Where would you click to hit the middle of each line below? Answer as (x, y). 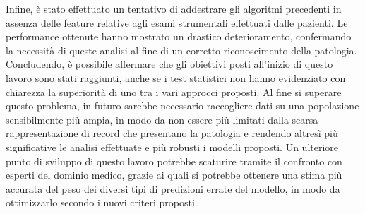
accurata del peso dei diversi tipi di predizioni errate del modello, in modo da (173, 188)
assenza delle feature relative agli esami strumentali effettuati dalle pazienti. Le (177, 22)
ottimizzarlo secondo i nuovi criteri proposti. (102, 202)
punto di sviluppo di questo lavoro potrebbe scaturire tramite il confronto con (174, 161)
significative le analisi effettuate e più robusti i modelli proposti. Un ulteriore (172, 147)
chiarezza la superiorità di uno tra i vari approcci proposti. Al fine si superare (174, 91)
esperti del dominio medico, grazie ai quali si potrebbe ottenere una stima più (174, 175)
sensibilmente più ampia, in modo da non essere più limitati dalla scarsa (162, 119)
